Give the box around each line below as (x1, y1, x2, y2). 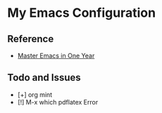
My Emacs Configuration (7, 5, 156, 21)
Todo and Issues (7, 72, 81, 84)
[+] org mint (17, 90, 53, 99)
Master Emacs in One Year (17, 51, 95, 60)
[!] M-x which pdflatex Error (17, 98, 99, 106)
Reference (7, 33, 54, 45)
